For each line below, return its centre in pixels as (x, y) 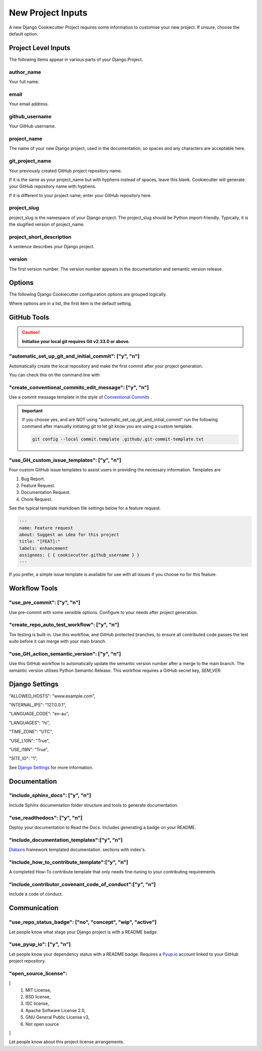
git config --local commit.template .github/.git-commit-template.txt (118, 439)
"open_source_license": (38, 973)
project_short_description (40, 237)
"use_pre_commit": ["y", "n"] (45, 602)
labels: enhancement (43, 548)
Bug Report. (33, 479)
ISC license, (37, 1004)
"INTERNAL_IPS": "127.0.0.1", (38, 705)
